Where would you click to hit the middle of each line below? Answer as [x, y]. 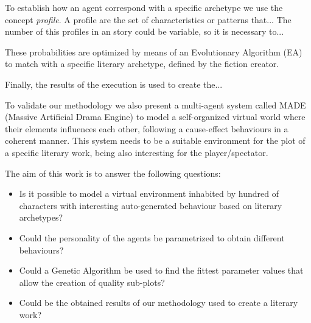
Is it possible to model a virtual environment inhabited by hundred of [149, 193]
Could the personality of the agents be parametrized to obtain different [152, 237]
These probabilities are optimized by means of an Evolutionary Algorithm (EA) [154, 51]
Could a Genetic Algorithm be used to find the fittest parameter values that [161, 270]
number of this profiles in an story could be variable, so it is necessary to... [145, 31]
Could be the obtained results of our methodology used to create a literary [159, 303]
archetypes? [41, 217]
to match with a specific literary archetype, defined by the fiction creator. [142, 64]
